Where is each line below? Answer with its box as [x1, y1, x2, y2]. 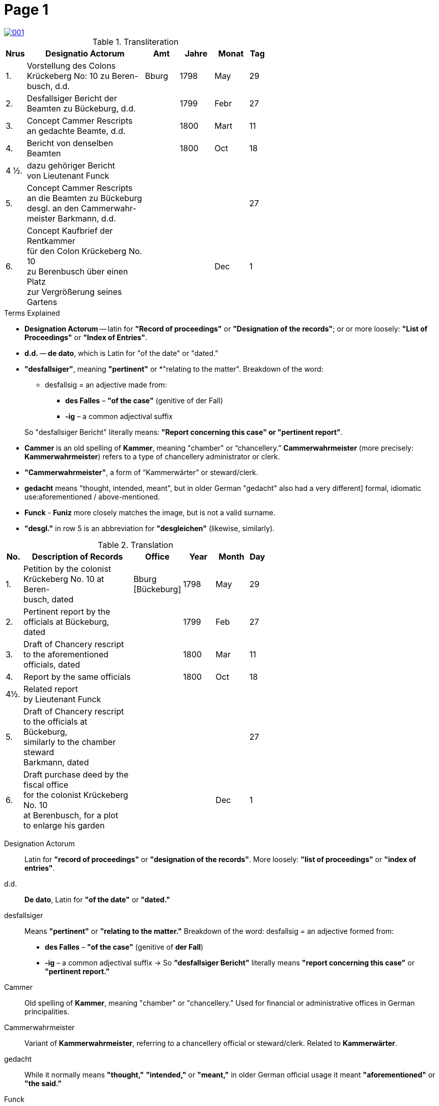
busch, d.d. [26, 80, 70, 91]
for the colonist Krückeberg [23, 789, 128, 800]
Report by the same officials [23, 671, 131, 682]
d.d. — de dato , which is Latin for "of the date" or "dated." [24, 348, 218, 357]
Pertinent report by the [23, 606, 111, 617]
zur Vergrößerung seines [26, 286, 122, 297]
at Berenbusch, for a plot [23, 810, 118, 820]
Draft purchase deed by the [23, 769, 129, 780]
